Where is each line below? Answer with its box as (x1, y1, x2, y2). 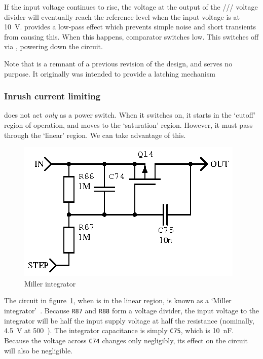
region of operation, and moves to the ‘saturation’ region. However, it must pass (4, 119, 253, 130)
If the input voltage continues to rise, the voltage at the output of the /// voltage (4, 2, 258, 12)
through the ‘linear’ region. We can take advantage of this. (4, 129, 186, 140)
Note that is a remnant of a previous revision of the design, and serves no (4, 58, 233, 68)
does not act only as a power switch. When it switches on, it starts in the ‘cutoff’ (4, 110, 256, 120)
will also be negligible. (4, 345, 73, 355)
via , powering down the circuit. (4, 41, 103, 52)
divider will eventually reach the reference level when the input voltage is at (4, 11, 240, 22)
